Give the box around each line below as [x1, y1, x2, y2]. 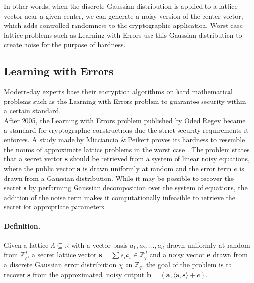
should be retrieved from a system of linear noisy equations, [70, 154, 250, 164]
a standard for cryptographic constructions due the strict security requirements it [4, 125, 249, 135]
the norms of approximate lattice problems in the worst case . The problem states [4, 144, 250, 154]
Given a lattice [4, 239, 49, 250]
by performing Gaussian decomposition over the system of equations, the [28, 182, 248, 193]
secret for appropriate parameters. [4, 202, 106, 212]
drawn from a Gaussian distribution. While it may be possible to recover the [4, 173, 234, 183]
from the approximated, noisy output [32, 269, 145, 280]
